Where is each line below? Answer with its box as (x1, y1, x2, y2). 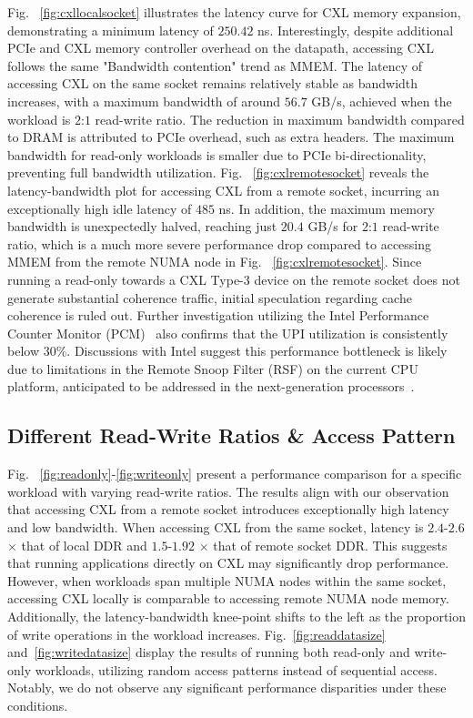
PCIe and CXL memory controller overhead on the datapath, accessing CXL (7, 38, 435, 57)
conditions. (7, 695, 68, 714)
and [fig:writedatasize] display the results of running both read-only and (7, 642, 410, 662)
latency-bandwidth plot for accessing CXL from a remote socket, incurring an (7, 180, 440, 199)
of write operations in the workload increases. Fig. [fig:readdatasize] (7, 624, 386, 643)
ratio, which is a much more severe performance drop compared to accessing (7, 234, 432, 253)
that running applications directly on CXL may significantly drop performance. (7, 553, 449, 572)
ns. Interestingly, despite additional (257, 20, 454, 39)
